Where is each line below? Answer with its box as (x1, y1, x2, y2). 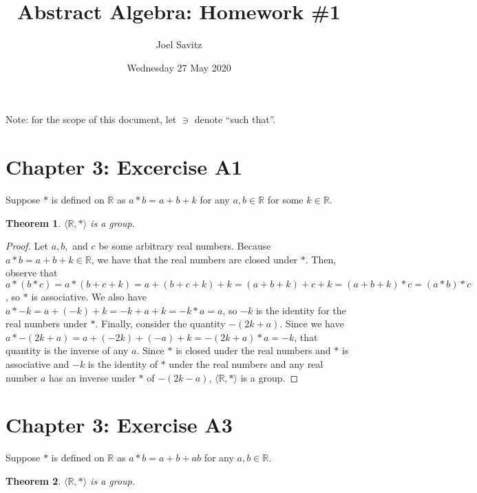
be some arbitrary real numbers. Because (98, 239, 271, 253)
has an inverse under (49, 370, 136, 384)
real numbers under (6, 316, 87, 331)
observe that (6, 265, 58, 280)
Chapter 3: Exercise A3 (6, 410, 233, 439)
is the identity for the (255, 303, 346, 317)
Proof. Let (6, 239, 48, 253)
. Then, (305, 252, 337, 266)
